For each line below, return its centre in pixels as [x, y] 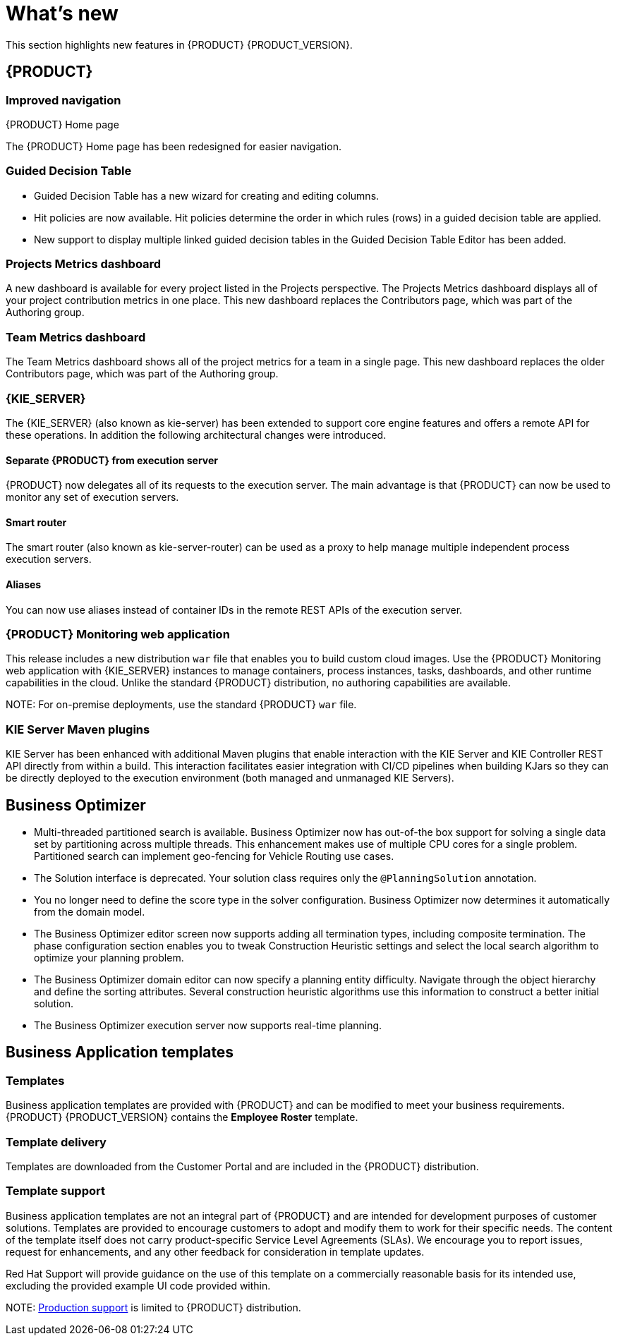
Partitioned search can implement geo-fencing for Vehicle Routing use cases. [214, 856]
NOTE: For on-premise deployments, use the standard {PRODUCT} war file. [181, 705]
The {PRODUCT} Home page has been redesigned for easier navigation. [174, 146]
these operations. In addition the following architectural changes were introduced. [196, 435]
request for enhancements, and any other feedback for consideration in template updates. [215, 1251]
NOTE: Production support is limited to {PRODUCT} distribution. [153, 1307]
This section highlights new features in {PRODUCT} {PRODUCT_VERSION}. [179, 44]
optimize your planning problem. [109, 957]
